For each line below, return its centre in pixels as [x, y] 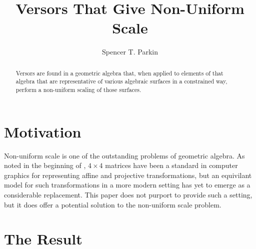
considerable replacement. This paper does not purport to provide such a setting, [128, 194]
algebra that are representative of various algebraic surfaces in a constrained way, [121, 81]
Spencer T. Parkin [130, 52]
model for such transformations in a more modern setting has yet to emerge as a [127, 185]
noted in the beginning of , [45, 165]
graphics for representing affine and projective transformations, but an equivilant [128, 175]
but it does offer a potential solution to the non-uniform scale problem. [113, 204]
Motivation [43, 131]
